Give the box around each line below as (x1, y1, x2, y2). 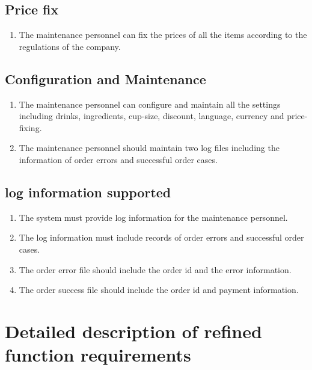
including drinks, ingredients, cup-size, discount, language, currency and (19, 109, 284, 122)
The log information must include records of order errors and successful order (19, 231, 304, 244)
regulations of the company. (19, 40, 121, 52)
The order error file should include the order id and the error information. (19, 263, 292, 276)
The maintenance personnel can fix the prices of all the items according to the (19, 28, 307, 41)
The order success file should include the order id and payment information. (19, 283, 299, 296)
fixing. (19, 121, 42, 134)
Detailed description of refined (5, 318, 262, 343)
